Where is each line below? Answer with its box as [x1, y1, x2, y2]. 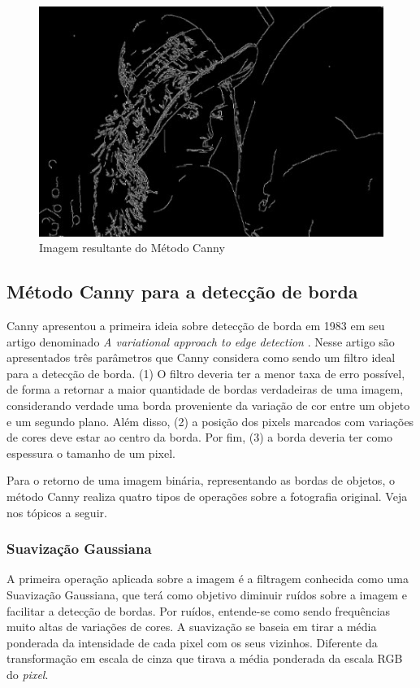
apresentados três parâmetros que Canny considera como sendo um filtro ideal [6, 349, 396, 366]
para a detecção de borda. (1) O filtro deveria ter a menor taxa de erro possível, [6, 364, 405, 381]
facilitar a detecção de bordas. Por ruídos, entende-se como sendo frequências [6, 602, 391, 619]
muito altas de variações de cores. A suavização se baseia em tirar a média [6, 618, 377, 635]
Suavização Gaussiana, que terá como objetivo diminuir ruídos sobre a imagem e [6, 586, 407, 603]
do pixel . [6, 665, 49, 682]
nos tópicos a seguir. [6, 503, 107, 520]
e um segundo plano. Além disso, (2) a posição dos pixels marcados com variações [6, 412, 414, 429]
